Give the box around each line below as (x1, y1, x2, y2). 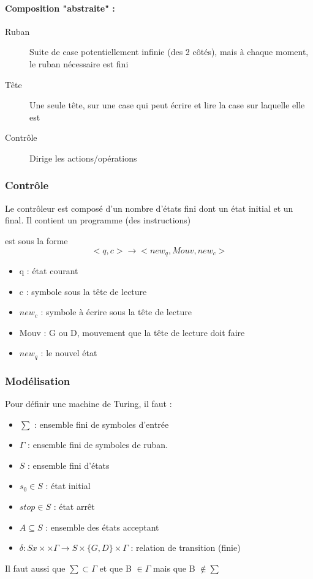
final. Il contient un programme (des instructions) (5, 214, 191, 226)
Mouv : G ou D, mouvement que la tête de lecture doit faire (19, 326, 245, 338)
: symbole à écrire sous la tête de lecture (40, 305, 192, 318)
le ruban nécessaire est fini (29, 57, 129, 70)
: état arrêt (53, 500, 95, 513)
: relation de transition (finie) (130, 541, 241, 554)
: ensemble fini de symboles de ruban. (28, 438, 168, 451)
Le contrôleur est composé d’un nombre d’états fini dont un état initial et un (5, 201, 293, 214)
